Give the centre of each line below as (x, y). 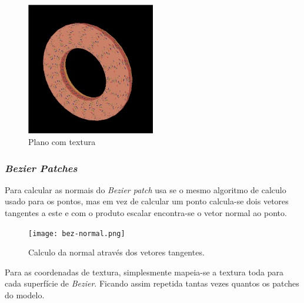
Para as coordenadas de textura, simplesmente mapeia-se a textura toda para (144, 272)
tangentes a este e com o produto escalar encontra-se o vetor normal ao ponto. (146, 213)
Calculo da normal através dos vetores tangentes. (116, 252)
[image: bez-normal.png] (77, 233)
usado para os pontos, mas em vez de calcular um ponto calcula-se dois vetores (147, 201)
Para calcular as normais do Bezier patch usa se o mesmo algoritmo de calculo (146, 189)
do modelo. (25, 295)
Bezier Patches (41, 168)
